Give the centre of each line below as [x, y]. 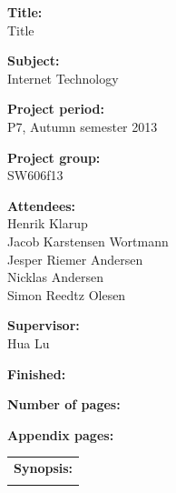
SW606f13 [35, 175]
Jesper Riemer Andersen [75, 259]
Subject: [34, 60]
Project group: [54, 157]
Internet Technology [63, 78]
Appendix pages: [61, 434]
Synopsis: [44, 468]
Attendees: [42, 205]
